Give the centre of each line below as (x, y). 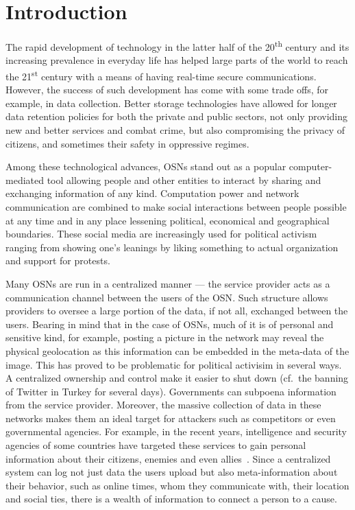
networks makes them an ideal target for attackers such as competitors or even (171, 418)
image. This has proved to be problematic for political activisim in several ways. (174, 364)
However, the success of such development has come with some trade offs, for (167, 90)
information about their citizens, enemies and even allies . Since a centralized (168, 458)
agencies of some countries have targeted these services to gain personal (156, 445)
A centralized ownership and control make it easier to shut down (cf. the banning (177, 378)
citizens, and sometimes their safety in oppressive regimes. (127, 143)
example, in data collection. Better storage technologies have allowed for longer (171, 103)
